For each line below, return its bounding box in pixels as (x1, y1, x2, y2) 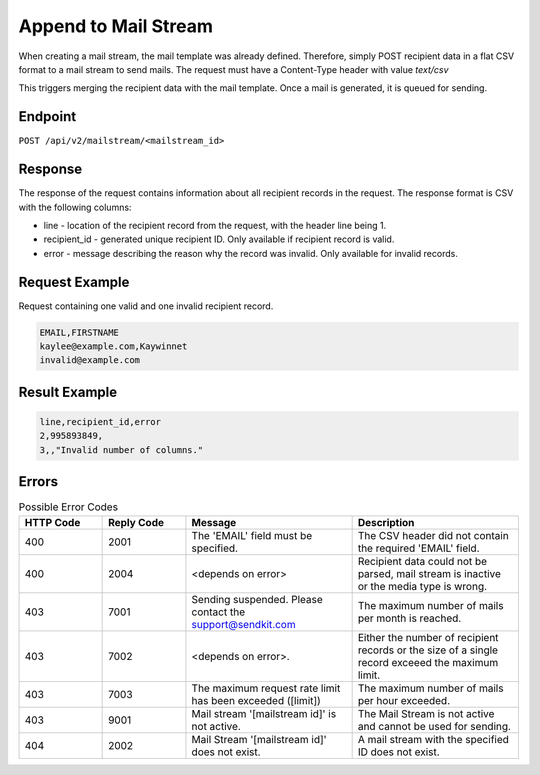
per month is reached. (357, 611, 462, 625)
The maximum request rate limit (191, 681, 341, 695)
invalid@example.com (39, 355, 140, 366)
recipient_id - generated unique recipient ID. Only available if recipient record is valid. (43, 233, 395, 245)
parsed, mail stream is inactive (357, 566, 502, 580)
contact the (191, 605, 245, 619)
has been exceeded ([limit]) (191, 693, 322, 707)
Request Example (18, 273, 130, 290)
